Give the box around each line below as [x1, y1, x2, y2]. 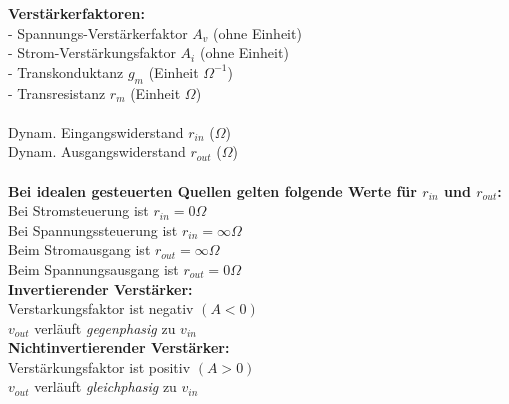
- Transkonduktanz [8, 61, 124, 82]
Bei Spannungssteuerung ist [8, 219, 178, 240]
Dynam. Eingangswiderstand [8, 121, 184, 142]
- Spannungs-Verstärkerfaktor [8, 22, 188, 43]
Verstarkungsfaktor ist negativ [8, 298, 194, 319]
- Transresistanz [8, 82, 106, 103]
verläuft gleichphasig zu [34, 376, 177, 397]
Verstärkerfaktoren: [8, 3, 145, 23]
